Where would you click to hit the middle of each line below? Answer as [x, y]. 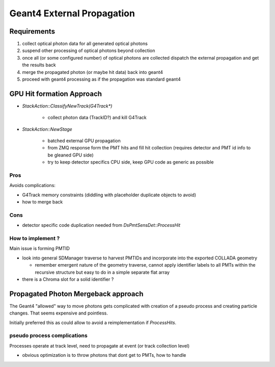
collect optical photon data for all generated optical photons [85, 44]
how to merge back [43, 202]
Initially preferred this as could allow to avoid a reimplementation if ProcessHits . [93, 322]
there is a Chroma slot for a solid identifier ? [68, 279]
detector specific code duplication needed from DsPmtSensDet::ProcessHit [101, 225]
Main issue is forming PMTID [39, 248]
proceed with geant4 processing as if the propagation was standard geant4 [101, 80]
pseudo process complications [48, 335]
